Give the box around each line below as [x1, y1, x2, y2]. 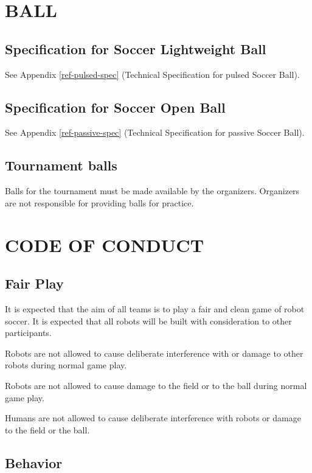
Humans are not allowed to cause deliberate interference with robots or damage [5, 412, 301, 424]
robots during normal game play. [5, 359, 127, 371]
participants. [5, 326, 52, 339]
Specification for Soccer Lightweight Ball [5, 39, 266, 58]
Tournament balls [5, 156, 117, 175]
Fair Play [5, 274, 64, 293]
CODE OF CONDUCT [5, 232, 204, 257]
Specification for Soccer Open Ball [5, 97, 226, 116]
